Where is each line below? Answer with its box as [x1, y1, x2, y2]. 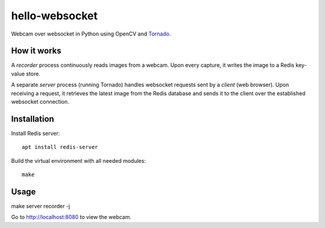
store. [26, 70, 40, 77]
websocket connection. [11, 98, 69, 106]
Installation [11, 113, 54, 124]
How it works [11, 46, 61, 56]
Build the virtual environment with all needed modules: [11, 157, 146, 164]
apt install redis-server [22, 144, 99, 151]
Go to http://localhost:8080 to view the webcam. [11, 214, 132, 221]
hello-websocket [11, 9, 98, 22]
